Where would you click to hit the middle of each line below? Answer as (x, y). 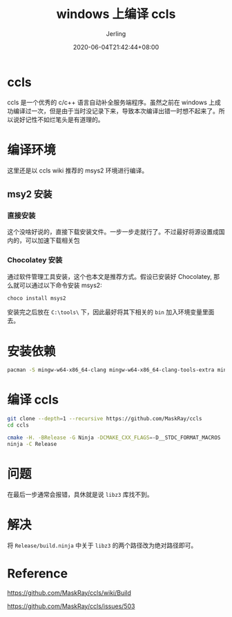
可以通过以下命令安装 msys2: (60, 285)
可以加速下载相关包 (52, 241)
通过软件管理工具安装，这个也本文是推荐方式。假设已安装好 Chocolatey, (110, 276)
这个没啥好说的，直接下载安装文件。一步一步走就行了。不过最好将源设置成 (113, 232)
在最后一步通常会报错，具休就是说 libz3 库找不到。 (80, 494)
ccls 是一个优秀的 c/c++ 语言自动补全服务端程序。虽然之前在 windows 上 (111, 102)
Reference (37, 573)
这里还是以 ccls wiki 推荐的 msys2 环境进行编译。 (78, 170)
